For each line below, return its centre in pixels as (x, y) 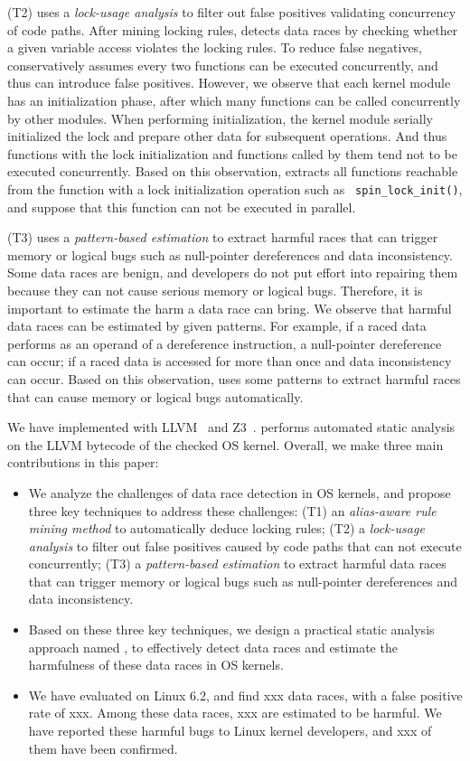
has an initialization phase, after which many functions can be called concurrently (234, 100)
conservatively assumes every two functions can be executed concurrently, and (223, 65)
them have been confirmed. (103, 748)
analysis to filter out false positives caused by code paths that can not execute (245, 545)
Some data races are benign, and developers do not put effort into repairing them (233, 272)
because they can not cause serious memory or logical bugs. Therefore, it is (215, 290)
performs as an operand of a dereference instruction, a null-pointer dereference (225, 343)
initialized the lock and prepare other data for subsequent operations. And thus (227, 136)
